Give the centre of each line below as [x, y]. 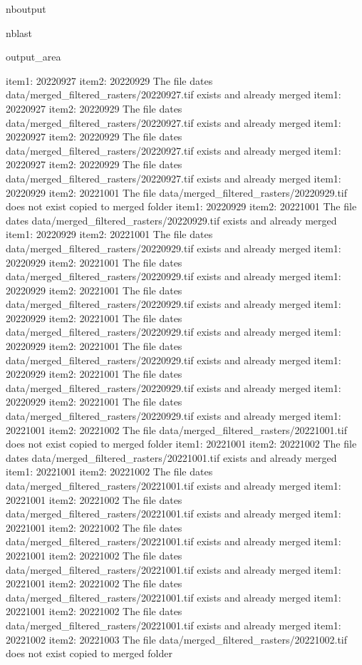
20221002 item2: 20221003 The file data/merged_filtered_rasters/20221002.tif [177, 639]
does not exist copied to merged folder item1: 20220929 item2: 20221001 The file [181, 206]
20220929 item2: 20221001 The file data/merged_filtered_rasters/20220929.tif [177, 192]
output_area [33, 57]
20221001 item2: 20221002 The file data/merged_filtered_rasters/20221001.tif [177, 429]
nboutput [26, 9]
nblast [19, 32]
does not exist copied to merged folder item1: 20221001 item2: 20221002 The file [181, 444]
